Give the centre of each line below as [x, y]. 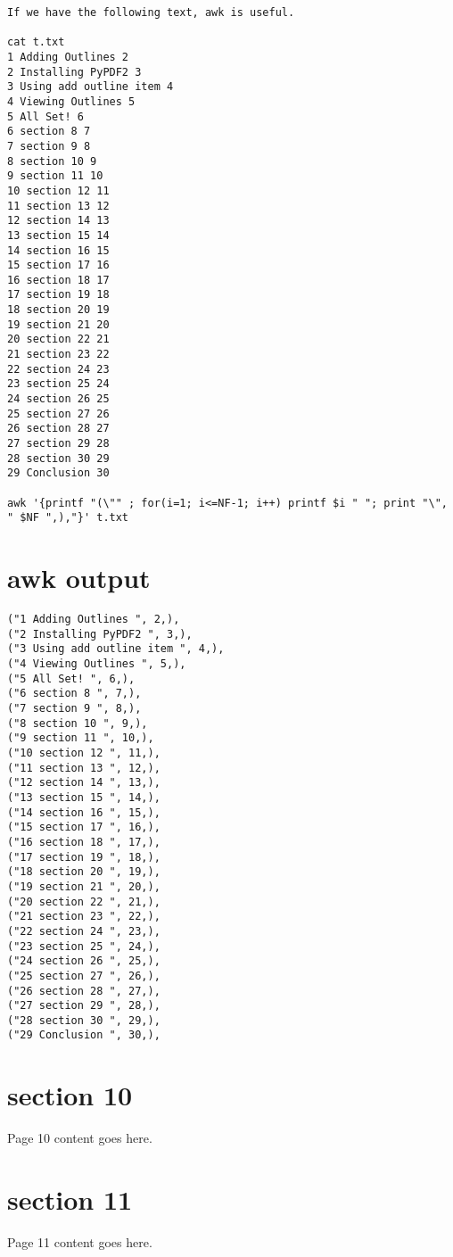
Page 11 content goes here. [80, 1241]
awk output [79, 578]
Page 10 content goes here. [80, 1138]
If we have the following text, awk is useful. [151, 12]
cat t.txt [36, 42]
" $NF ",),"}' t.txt [68, 518]
